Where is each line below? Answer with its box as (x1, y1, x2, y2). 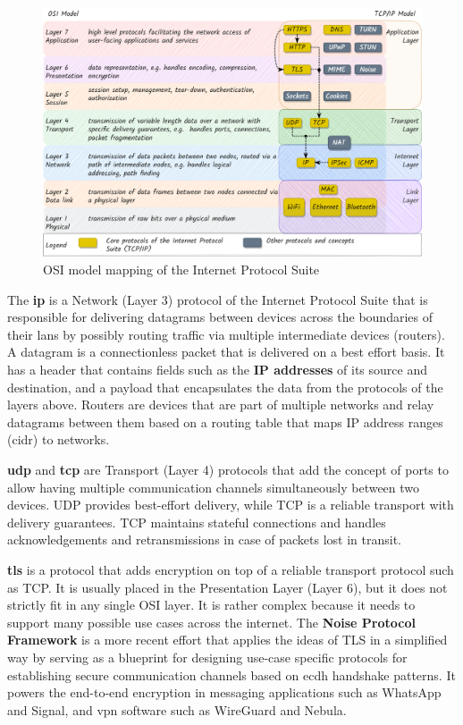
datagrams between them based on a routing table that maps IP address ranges (7, 412, 443, 431)
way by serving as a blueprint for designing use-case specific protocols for (7, 647, 408, 666)
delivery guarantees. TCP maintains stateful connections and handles (7, 512, 386, 531)
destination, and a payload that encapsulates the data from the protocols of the (7, 377, 443, 396)
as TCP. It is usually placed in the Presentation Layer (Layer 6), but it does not (7, 577, 448, 596)
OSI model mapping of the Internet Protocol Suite (43, 260, 320, 279)
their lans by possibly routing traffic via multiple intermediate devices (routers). (7, 325, 445, 343)
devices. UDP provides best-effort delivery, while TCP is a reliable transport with (7, 495, 454, 514)
